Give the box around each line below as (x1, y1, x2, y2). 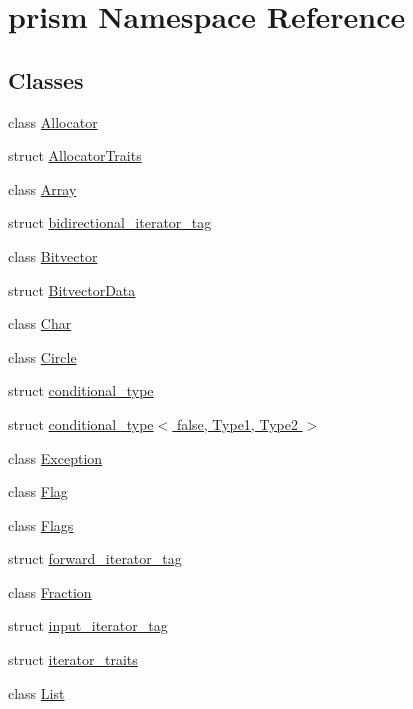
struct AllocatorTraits (8, 145, 142, 166)
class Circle (8, 346, 77, 367)
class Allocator (8, 111, 98, 132)
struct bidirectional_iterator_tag (8, 212, 212, 233)
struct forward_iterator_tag (8, 548, 182, 569)
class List (8, 682, 65, 703)
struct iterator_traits (8, 649, 138, 670)
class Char (8, 313, 72, 334)
